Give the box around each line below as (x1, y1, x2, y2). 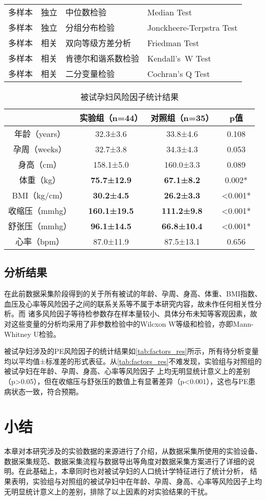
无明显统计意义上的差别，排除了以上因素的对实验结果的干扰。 (4, 486, 212, 496)
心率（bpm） (15, 235, 64, 247)
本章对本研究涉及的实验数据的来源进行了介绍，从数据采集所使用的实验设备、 (4, 446, 262, 456)
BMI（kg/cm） (12, 189, 68, 201)
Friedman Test (147, 36, 199, 49)
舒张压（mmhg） (8, 220, 72, 232)
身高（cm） (18, 158, 61, 170)
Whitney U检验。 (4, 328, 61, 339)
